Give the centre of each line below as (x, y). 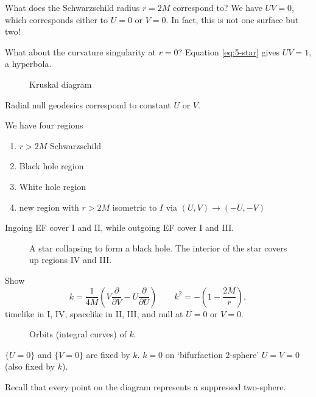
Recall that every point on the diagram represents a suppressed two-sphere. (146, 386)
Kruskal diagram (61, 84)
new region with (49, 207)
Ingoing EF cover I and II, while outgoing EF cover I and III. (120, 227)
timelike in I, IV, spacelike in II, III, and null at (94, 313)
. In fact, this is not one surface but (232, 19)
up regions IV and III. (71, 260)
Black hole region (51, 166)
